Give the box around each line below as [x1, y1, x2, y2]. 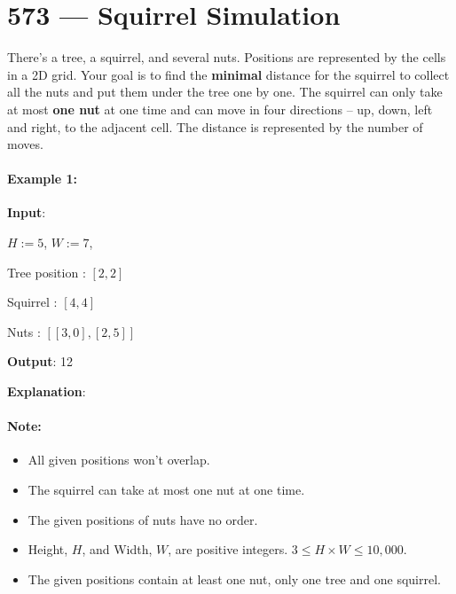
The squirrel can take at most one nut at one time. [28, 481, 305, 499]
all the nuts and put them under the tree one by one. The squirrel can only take [7, 82, 443, 101]
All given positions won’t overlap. [28, 450, 210, 469]
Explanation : [7, 382, 86, 401]
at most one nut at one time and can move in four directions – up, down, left [7, 99, 433, 118]
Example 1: [7, 169, 77, 188]
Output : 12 [7, 352, 74, 371]
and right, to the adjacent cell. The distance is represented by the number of [7, 117, 423, 136]
